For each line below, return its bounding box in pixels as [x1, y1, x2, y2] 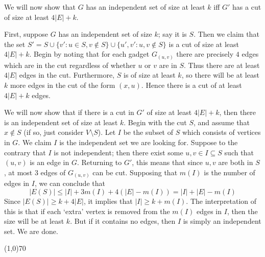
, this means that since [132, 157, 203, 168]
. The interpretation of [186, 195, 257, 206]
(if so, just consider [23, 127, 84, 137]
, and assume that [194, 116, 250, 127]
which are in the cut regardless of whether [4, 59, 136, 70]
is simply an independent [183, 216, 261, 226]
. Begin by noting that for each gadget [29, 49, 150, 59]
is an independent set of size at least [4, 116, 118, 127]
